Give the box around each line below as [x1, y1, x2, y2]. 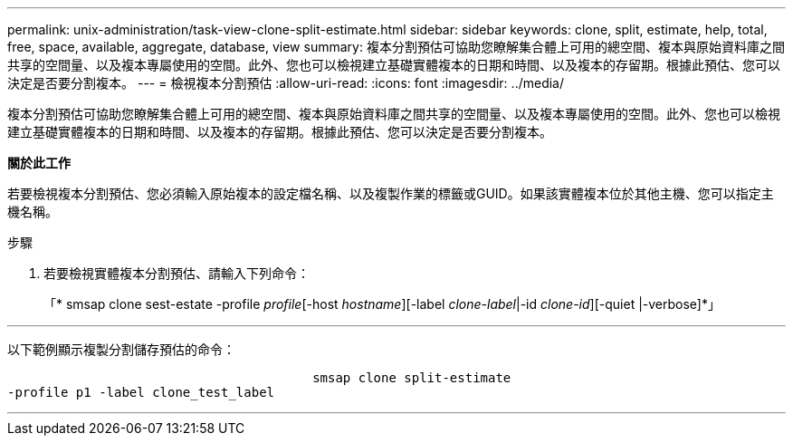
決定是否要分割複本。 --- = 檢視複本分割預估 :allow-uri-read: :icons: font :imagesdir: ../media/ [7, 75, 565, 91]
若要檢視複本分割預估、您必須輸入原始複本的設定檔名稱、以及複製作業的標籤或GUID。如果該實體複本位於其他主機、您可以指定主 [7, 186, 774, 201]
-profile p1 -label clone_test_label [7, 385, 275, 400]
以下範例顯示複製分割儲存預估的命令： [7, 342, 235, 357]
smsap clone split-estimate [312, 371, 511, 385]
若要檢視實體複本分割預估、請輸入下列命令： [43, 265, 310, 281]
